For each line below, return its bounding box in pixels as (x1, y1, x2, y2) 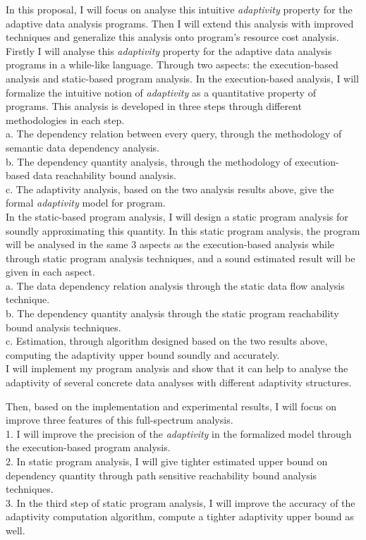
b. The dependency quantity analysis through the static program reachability (6, 306, 339, 321)
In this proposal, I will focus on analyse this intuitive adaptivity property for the (6, 2, 353, 16)
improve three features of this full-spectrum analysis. (6, 412, 233, 427)
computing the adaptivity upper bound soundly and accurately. (6, 347, 280, 362)
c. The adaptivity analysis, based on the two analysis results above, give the (6, 181, 334, 196)
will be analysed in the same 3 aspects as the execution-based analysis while (6, 237, 335, 252)
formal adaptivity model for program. (6, 195, 166, 210)
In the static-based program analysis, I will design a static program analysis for (6, 209, 348, 223)
